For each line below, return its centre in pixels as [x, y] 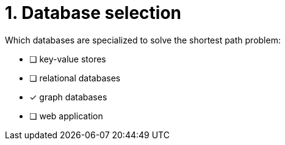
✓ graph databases [68, 97]
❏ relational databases [75, 78]
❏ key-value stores [68, 59]
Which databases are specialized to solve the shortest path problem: [143, 40]
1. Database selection [93, 13]
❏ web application [66, 116]
